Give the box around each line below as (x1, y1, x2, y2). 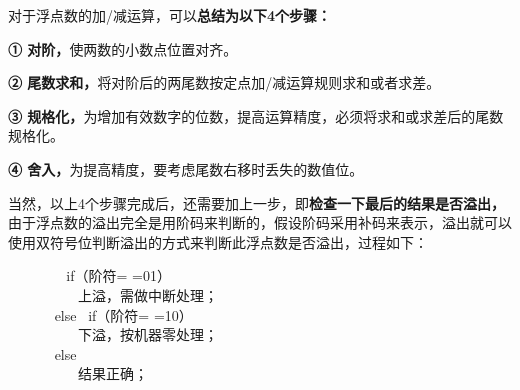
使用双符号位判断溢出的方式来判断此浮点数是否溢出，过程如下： (8, 231, 428, 252)
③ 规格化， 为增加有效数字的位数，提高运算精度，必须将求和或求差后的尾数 (8, 105, 504, 126)
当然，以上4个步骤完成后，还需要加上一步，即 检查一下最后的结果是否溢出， (8, 192, 505, 213)
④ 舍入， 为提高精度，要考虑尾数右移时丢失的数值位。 (8, 158, 364, 179)
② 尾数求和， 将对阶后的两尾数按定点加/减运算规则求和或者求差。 (8, 72, 441, 93)
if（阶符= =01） (66, 265, 171, 286)
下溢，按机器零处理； (77, 324, 218, 345)
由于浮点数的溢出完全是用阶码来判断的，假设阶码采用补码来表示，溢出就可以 (8, 212, 512, 233)
